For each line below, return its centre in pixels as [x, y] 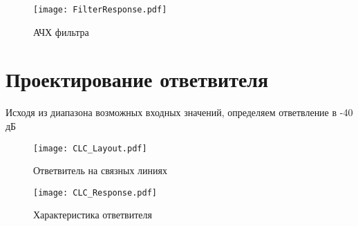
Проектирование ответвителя [137, 79]
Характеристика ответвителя [93, 215]
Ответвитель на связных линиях [100, 170]
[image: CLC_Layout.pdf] [90, 148]
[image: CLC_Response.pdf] [95, 192]
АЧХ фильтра [61, 31]
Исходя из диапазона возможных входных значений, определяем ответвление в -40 [179, 112]
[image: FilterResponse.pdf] [100, 10]
